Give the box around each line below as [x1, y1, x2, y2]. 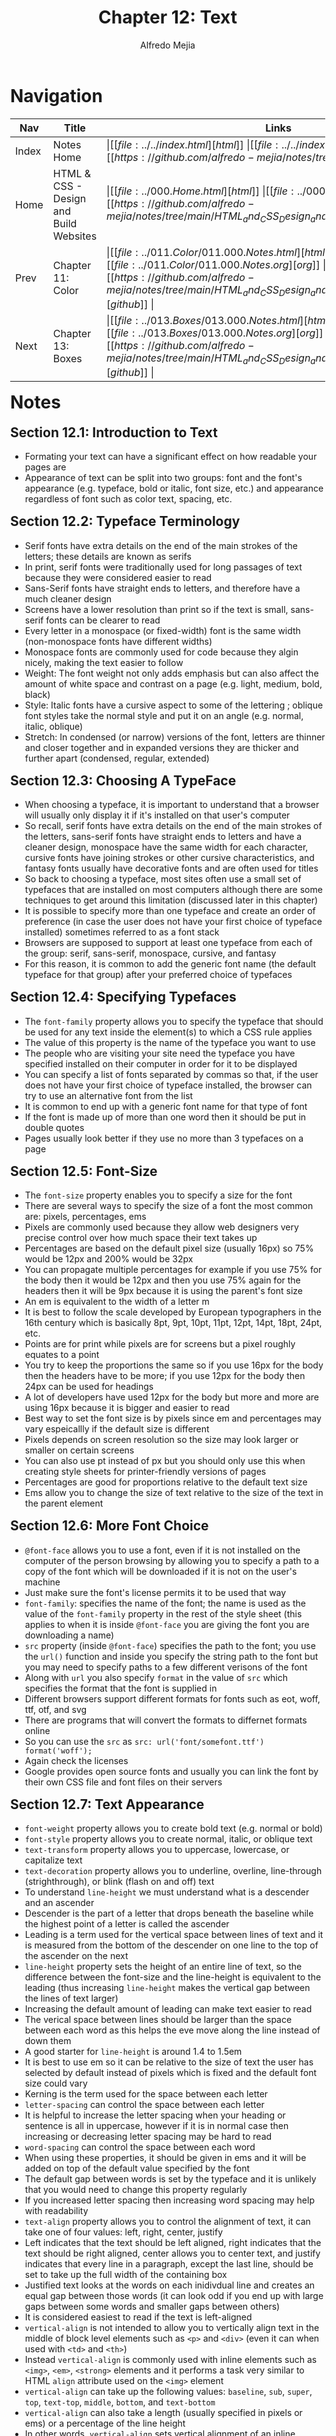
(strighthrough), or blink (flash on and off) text [24, 1876, 215, 1888]
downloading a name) [24, 1629, 115, 1641]
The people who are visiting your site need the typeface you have [24, 1047, 296, 1059]
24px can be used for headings [24, 1381, 154, 1393]
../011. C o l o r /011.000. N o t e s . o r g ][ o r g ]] [137, 257, 321, 271]
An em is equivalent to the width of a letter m [24, 1296, 210, 1308]
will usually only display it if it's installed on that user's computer [24, 809, 291, 821]
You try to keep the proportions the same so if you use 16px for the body [24, 1359, 324, 1371]
